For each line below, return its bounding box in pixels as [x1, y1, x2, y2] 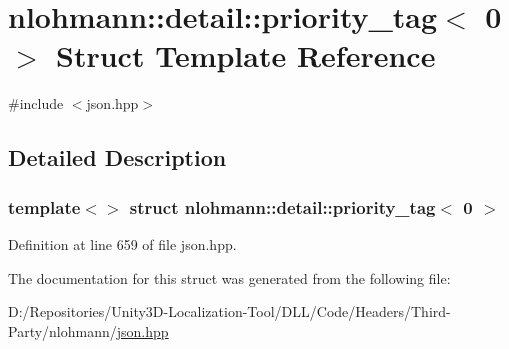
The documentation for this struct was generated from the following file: [8, 267, 451, 288]
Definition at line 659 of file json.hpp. [8, 233, 237, 254]
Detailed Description [8, 142, 227, 173]
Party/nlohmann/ [8, 320, 117, 341]
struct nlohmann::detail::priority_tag [129, 194, 436, 219]
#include [8, 93, 64, 114]
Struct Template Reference [56, 35, 436, 76]
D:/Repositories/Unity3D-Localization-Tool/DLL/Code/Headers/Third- [8, 301, 451, 322]
